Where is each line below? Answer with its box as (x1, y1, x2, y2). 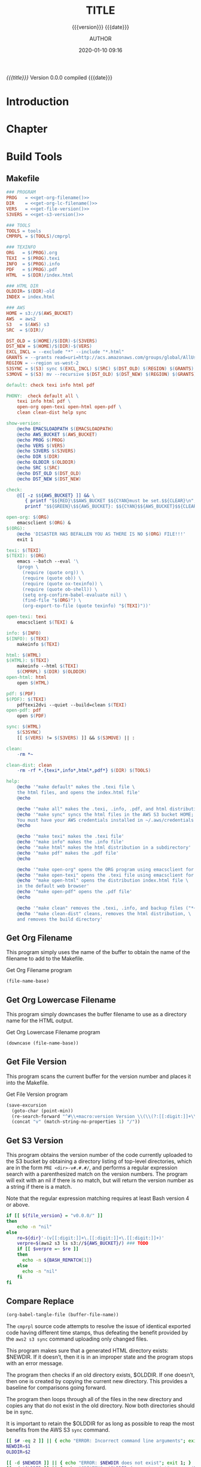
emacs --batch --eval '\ (17, 558, 79, 564)
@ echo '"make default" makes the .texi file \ (17, 784, 135, 790)
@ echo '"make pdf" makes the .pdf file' (17, 850, 119, 856)
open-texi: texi (6, 614, 47, 620)
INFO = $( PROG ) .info (6, 261, 60, 267)
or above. (6, 1201, 30, 1208)
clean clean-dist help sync (17, 409, 87, 416)
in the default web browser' (17, 883, 90, 889)
